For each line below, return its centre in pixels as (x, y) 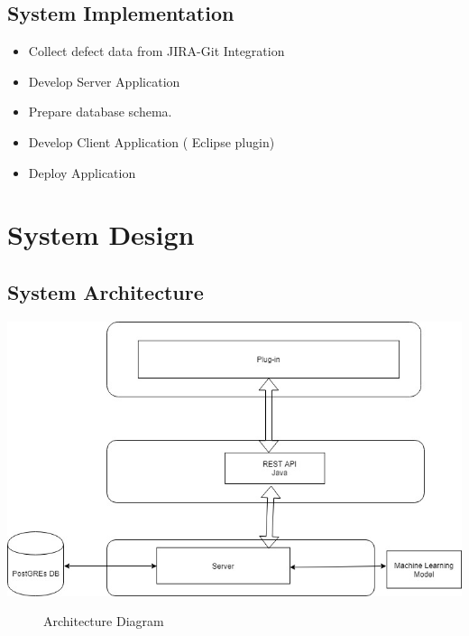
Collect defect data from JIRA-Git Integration (156, 51)
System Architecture (106, 291)
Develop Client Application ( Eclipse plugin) (152, 141)
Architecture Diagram (104, 621)
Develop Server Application (104, 81)
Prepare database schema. (100, 112)
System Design (101, 234)
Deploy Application (82, 172)
